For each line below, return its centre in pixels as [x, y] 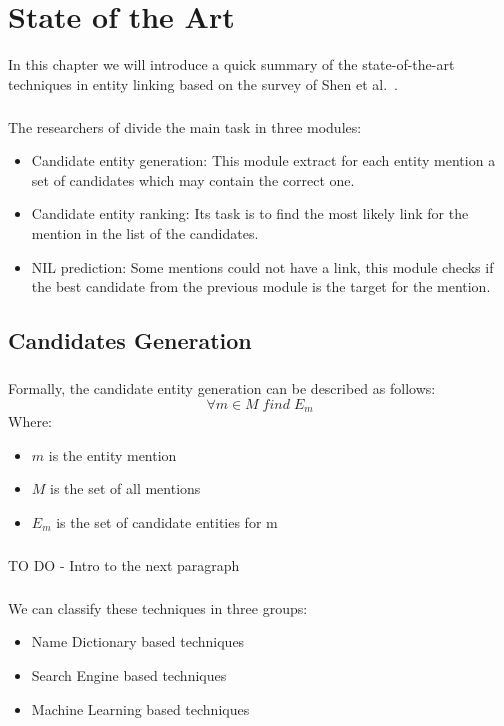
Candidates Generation [130, 340]
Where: [30, 421]
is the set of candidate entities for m [167, 521]
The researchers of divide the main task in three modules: [185, 126]
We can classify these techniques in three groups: [158, 607]
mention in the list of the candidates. [145, 233]
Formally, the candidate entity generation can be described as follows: [222, 388]
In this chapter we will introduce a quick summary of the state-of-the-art [231, 64]
